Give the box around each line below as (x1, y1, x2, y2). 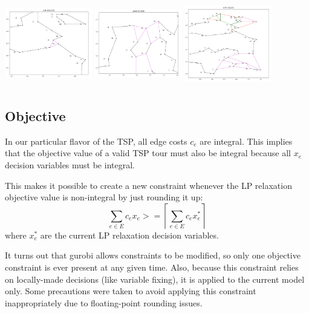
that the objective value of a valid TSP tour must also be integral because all (5, 147, 291, 159)
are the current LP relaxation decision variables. (40, 228, 219, 241)
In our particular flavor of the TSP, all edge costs (5, 134, 187, 147)
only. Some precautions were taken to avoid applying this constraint (5, 285, 256, 297)
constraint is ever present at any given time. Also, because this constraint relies (5, 260, 299, 273)
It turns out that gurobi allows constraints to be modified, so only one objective (5, 249, 301, 262)
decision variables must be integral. (5, 158, 135, 171)
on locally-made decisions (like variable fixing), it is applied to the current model (5, 272, 305, 285)
